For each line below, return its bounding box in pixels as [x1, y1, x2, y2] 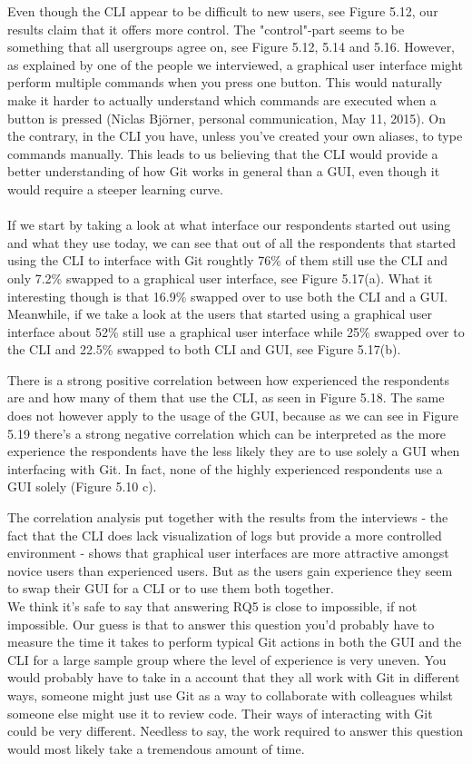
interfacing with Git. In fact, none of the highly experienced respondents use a [7, 459, 443, 478]
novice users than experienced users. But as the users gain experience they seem [7, 561, 453, 580]
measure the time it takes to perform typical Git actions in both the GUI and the [7, 632, 462, 651]
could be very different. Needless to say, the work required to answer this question [7, 721, 463, 740]
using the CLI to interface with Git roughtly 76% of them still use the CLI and [7, 251, 447, 270]
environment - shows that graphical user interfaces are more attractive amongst [7, 543, 449, 562]
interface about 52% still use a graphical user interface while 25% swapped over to [7, 322, 465, 341]
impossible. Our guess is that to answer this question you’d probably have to [7, 614, 435, 633]
